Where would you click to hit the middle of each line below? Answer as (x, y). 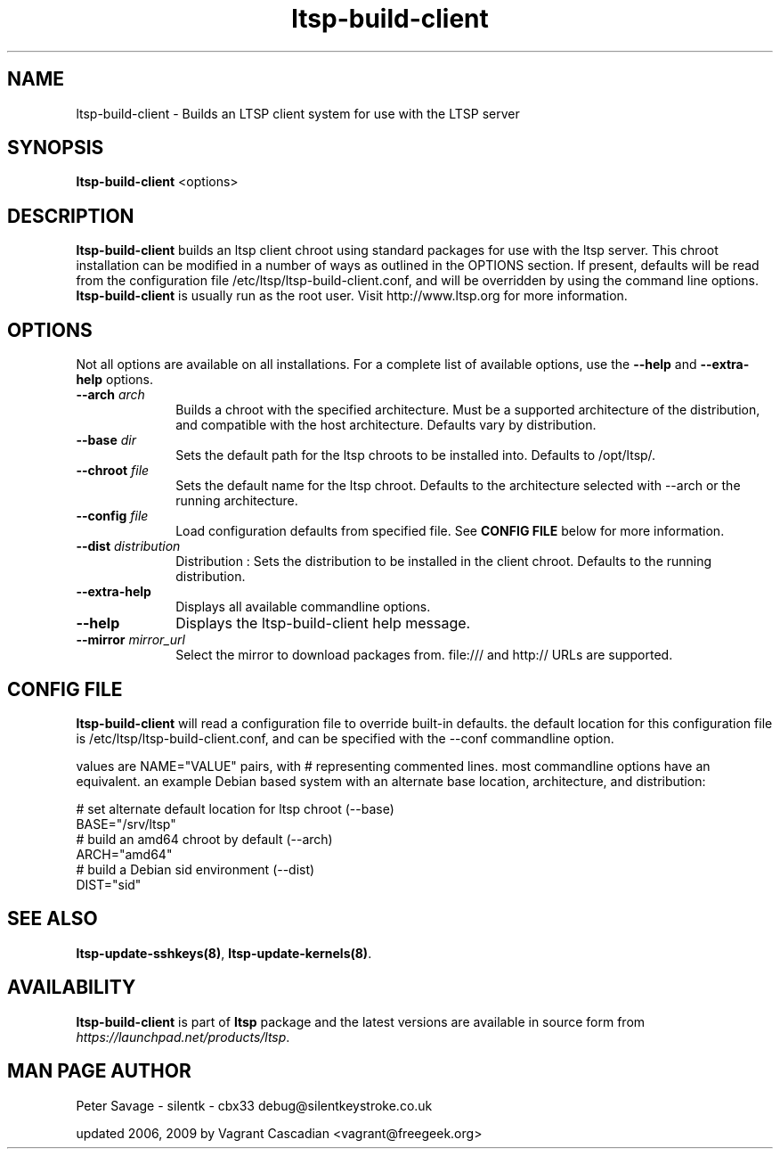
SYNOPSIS (56, 148)
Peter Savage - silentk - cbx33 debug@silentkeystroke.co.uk (254, 1105)
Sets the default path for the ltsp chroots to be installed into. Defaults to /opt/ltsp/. (416, 455)
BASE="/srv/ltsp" (126, 824)
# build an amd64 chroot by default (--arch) (204, 839)
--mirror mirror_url (130, 640)
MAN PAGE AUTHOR (99, 1071)
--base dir (106, 440)
